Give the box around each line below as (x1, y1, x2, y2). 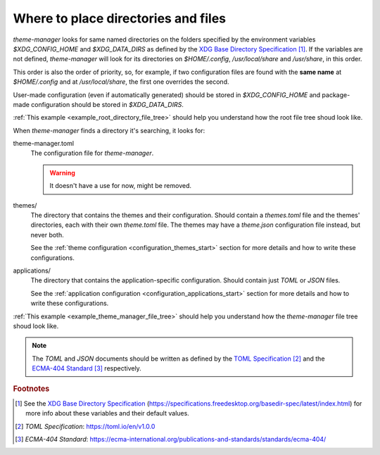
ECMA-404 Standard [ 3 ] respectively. (32, 364, 142, 373)
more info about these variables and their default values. (25, 409, 189, 418)
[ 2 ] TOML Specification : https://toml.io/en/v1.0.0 (15, 422, 156, 430)
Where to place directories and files (13, 11, 227, 26)
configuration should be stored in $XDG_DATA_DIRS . (30, 100, 184, 108)
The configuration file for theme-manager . (30, 149, 154, 158)
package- (322, 90, 350, 99)
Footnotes (13, 384, 50, 394)
